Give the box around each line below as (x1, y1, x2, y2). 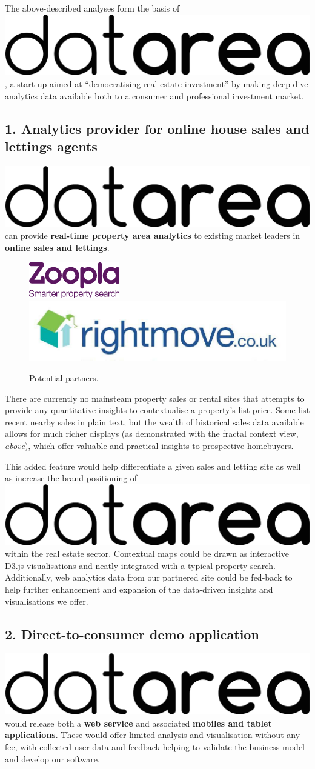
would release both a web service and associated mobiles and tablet (5, 716, 272, 729)
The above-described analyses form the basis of (5, 2, 180, 14)
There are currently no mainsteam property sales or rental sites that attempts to (5, 391, 305, 404)
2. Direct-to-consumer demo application (5, 624, 259, 643)
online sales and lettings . (5, 241, 110, 253)
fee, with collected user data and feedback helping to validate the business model (5, 741, 305, 753)
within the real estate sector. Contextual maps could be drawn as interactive (5, 547, 290, 560)
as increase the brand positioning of (5, 471, 138, 484)
